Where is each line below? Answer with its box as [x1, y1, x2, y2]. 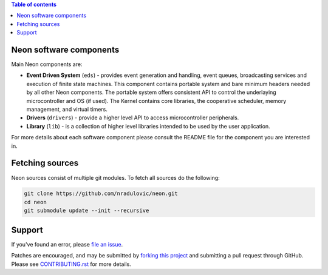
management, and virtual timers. [26, 106, 108, 113]
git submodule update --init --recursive [24, 207, 149, 214]
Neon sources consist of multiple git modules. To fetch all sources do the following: [11, 174, 220, 181]
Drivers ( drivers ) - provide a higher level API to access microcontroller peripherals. [26, 114, 239, 121]
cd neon [24, 199, 47, 205]
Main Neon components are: [11, 61, 83, 68]
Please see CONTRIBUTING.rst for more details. [11, 260, 132, 268]
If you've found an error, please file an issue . [11, 240, 123, 248]
